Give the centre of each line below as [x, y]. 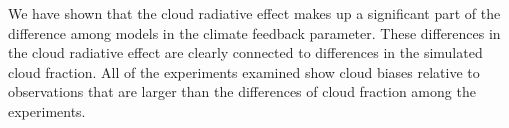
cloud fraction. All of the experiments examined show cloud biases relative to [244, 71]
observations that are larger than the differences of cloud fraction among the [242, 91]
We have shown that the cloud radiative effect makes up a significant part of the [254, 13]
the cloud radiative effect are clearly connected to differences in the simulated [245, 52]
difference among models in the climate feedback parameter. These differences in [254, 32]
